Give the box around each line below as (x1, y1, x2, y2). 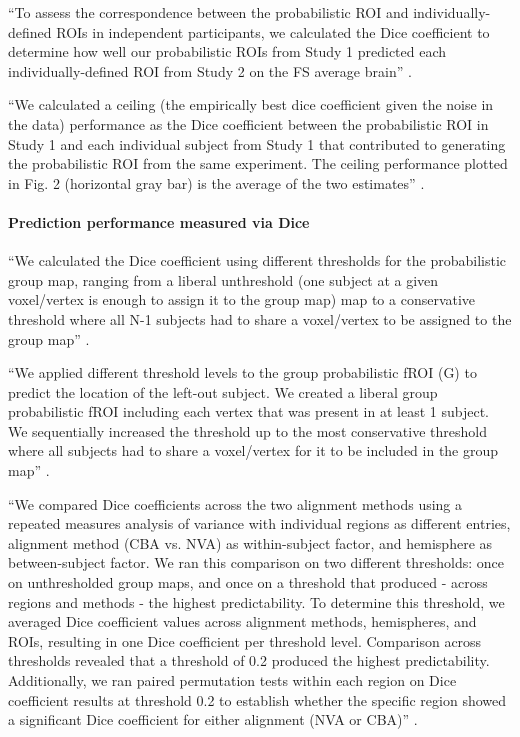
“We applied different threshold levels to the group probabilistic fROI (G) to (8, 362, 477, 383)
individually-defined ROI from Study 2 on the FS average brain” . (8, 60, 412, 81)
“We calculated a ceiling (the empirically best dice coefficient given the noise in (8, 94, 494, 115)
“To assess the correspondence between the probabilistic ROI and (8, 2, 409, 22)
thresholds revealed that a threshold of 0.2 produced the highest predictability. (8, 650, 490, 671)
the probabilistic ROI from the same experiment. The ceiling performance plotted (8, 153, 508, 174)
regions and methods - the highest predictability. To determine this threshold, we (8, 591, 505, 612)
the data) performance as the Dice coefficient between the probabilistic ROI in (8, 113, 489, 134)
